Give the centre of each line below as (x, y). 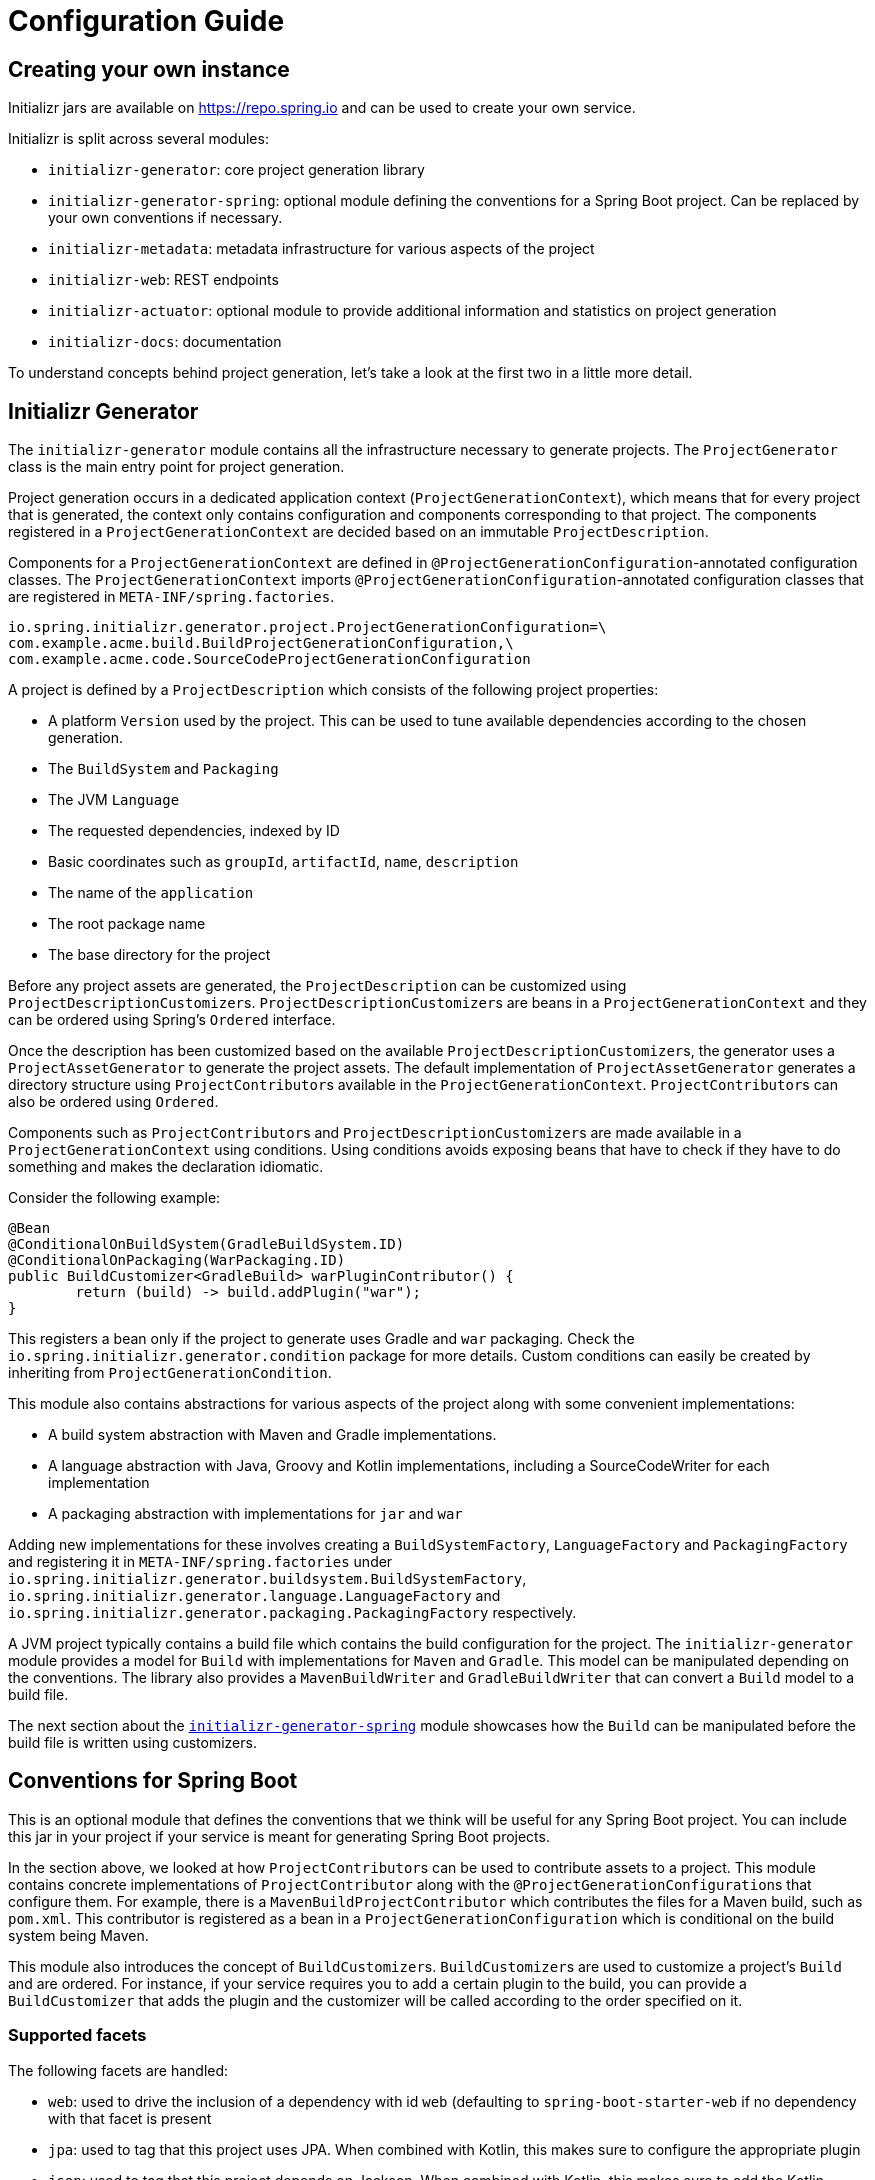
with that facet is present (130, 2118)
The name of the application (151, 893)
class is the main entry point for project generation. (176, 467)
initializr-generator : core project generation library (236, 170)
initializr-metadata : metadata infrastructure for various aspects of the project (321, 249)
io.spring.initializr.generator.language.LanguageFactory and (254, 1596)
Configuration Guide (146, 21)
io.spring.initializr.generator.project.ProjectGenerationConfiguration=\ (307, 627)
